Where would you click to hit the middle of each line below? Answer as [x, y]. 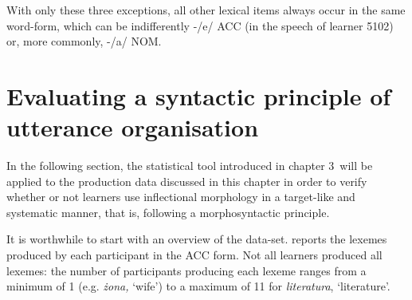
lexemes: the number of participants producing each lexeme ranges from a [186, 270]
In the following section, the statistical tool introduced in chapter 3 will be [190, 166]
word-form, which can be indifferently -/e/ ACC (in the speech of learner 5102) [200, 25]
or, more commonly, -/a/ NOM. [84, 41]
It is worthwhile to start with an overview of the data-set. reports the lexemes [197, 239]
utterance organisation [133, 127]
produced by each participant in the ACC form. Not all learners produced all [194, 255]
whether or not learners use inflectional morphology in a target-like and [181, 197]
